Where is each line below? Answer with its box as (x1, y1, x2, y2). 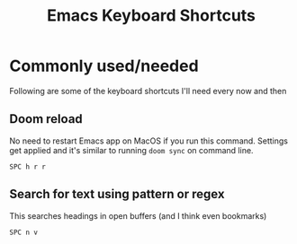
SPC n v (9, 228, 39, 237)
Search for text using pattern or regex (9, 187, 225, 202)
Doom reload (9, 111, 83, 126)
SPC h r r (9, 162, 47, 171)
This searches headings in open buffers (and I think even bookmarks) (9, 210, 267, 221)
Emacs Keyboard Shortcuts (46, 5, 256, 26)
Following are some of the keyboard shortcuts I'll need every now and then (9, 85, 287, 96)
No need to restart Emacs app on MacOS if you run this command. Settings (9, 135, 288, 146)
